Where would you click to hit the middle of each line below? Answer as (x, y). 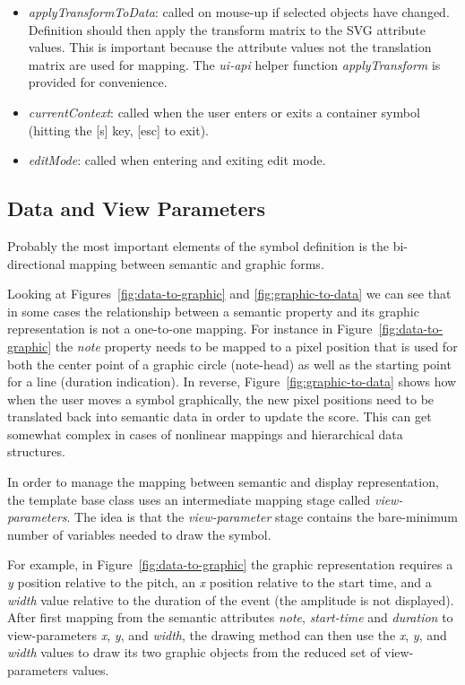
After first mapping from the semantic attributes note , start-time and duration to (230, 617)
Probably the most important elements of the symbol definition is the (198, 245)
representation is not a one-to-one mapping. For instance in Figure (190, 329)
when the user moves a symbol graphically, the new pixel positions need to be (221, 399)
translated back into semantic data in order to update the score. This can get (220, 416)
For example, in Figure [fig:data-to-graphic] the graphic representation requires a (230, 564)
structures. (36, 451)
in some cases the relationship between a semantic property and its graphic (213, 311)
